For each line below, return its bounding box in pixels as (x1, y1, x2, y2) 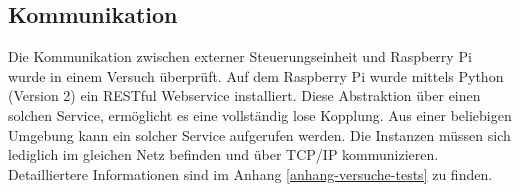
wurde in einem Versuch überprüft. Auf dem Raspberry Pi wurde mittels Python (8, 65, 504, 86)
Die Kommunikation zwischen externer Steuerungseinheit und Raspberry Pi (8, 46, 472, 67)
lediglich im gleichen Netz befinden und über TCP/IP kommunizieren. (8, 144, 439, 165)
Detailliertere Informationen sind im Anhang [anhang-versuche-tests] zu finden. (8, 163, 493, 184)
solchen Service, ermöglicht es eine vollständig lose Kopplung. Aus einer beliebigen (8, 104, 512, 125)
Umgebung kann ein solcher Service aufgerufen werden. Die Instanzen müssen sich (8, 124, 511, 145)
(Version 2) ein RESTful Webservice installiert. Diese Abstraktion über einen (8, 85, 481, 106)
